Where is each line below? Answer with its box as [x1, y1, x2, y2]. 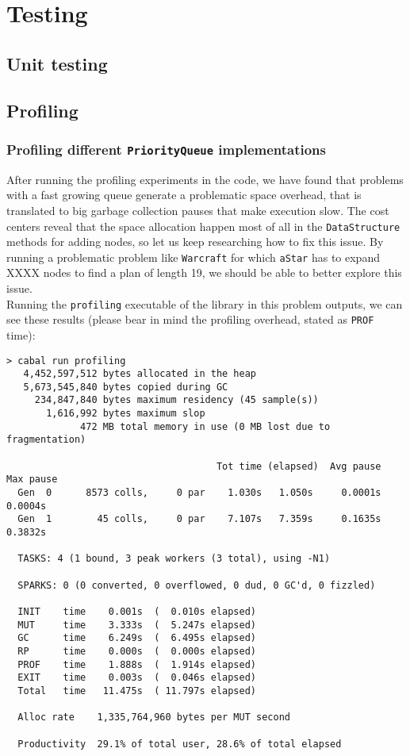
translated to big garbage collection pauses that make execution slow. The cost [6, 201, 389, 218]
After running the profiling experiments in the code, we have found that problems [6, 171, 404, 187]
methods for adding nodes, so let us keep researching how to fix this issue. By [6, 233, 384, 250]
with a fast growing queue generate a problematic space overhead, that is [6, 186, 362, 203]
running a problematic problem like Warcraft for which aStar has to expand [6, 248, 380, 265]
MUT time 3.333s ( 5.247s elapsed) [17, 619, 256, 631]
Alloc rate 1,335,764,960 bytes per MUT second [17, 712, 290, 723]
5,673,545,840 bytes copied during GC [23, 381, 228, 393]
